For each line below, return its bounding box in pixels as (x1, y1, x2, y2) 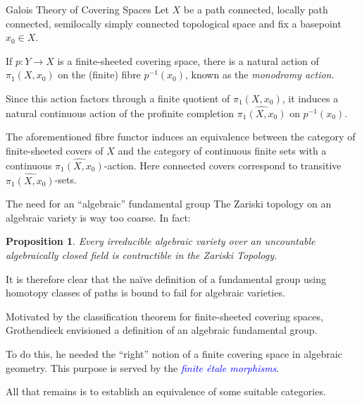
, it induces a (282, 90, 339, 105)
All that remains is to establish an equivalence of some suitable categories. (6, 384, 326, 399)
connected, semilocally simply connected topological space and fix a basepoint (6, 16, 342, 30)
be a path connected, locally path (183, 2, 328, 16)
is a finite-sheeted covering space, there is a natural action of (57, 53, 319, 68)
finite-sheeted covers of (6, 143, 104, 157)
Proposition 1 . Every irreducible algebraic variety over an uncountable (6, 234, 316, 248)
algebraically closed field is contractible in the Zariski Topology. (6, 247, 277, 262)
